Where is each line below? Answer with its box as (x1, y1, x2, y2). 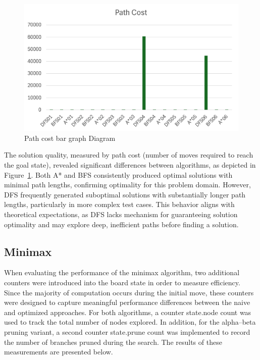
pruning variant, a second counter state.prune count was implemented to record (4, 326, 250, 337)
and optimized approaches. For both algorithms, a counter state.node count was (4, 306, 251, 317)
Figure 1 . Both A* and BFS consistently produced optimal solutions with (4, 169, 233, 180)
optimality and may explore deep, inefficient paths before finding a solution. (4, 219, 239, 229)
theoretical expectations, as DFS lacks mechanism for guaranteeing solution (4, 209, 238, 219)
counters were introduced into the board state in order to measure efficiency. (4, 277, 240, 287)
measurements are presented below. (4, 346, 113, 357)
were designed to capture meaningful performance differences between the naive (4, 297, 250, 307)
